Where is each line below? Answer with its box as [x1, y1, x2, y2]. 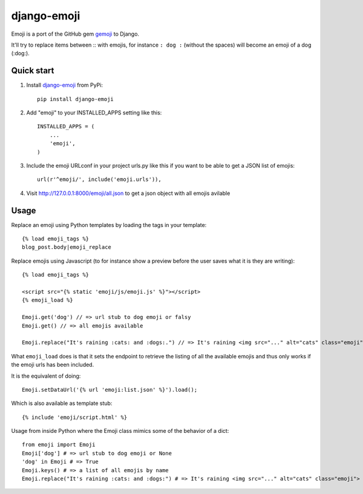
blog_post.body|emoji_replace [22, 244, 112, 251]
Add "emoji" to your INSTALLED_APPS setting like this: [26, 109, 162, 116]
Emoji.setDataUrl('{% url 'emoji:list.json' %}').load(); [22, 386, 198, 393]
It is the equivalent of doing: [11, 372, 81, 380]
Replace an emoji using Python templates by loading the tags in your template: [11, 221, 207, 228]
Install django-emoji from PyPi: [26, 82, 103, 89]
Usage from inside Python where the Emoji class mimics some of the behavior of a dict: [11, 427, 229, 435]
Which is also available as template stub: [11, 400, 113, 407]
